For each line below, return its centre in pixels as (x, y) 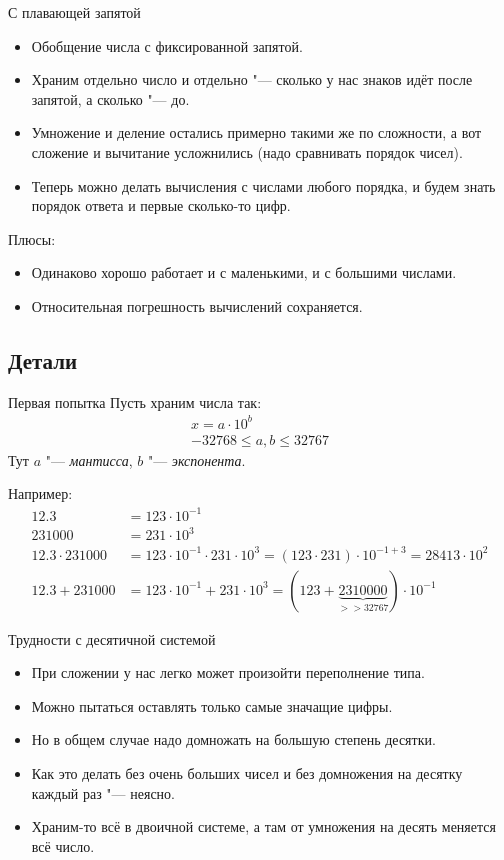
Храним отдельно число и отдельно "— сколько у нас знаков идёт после (252, 79)
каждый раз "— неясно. (103, 792)
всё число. (63, 845)
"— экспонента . (196, 459)
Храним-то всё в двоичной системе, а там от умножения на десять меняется (263, 826)
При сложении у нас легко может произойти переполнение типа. (228, 672)
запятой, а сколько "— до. (110, 98)
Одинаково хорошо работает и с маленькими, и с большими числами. (244, 272)
